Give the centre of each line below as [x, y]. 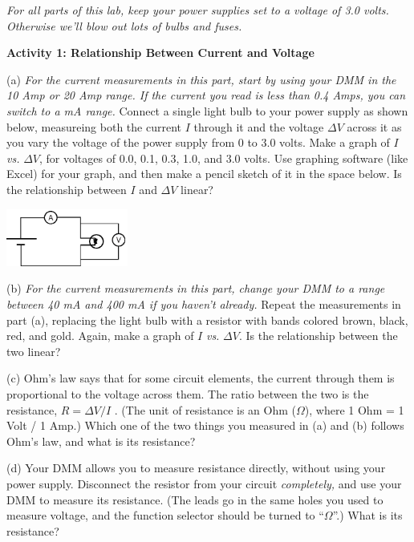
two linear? [34, 351]
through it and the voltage [259, 126]
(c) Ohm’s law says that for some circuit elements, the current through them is [201, 378]
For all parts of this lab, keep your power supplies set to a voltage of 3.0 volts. [198, 10]
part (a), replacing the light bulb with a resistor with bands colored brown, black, [207, 320]
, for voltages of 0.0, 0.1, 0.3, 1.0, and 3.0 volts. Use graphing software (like [223, 158]
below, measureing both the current [94, 126]
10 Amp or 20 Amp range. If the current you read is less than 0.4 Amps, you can [206, 95]
